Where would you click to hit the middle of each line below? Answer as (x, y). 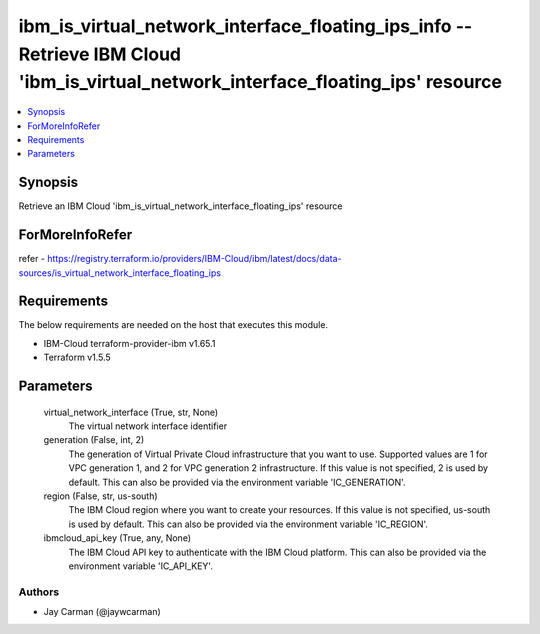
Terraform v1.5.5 (77, 357)
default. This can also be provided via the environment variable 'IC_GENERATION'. (237, 482)
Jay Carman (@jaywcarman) (102, 612)
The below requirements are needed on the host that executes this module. (173, 325)
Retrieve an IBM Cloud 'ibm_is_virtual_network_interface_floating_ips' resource (180, 206)
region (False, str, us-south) (101, 496)
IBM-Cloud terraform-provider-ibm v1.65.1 (129, 343)
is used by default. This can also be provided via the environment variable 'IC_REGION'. (248, 524)
